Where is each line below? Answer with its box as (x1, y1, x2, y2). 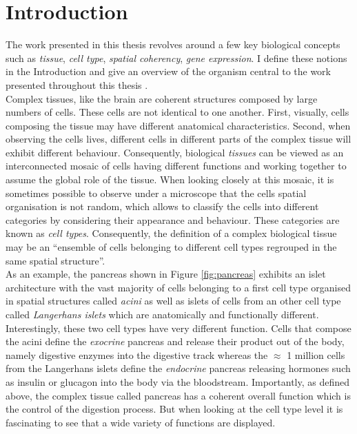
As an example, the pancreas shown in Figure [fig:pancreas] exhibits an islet (6, 267, 326, 281)
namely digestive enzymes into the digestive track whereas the (6, 347, 268, 362)
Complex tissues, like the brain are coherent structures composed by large (6, 91, 318, 105)
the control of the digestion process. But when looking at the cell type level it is (6, 402, 343, 416)
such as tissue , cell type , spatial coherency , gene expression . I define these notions (6, 50, 347, 65)
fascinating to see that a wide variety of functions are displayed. (6, 415, 276, 429)
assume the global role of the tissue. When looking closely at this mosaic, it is (6, 172, 334, 187)
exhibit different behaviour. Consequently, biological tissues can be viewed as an (6, 145, 344, 159)
